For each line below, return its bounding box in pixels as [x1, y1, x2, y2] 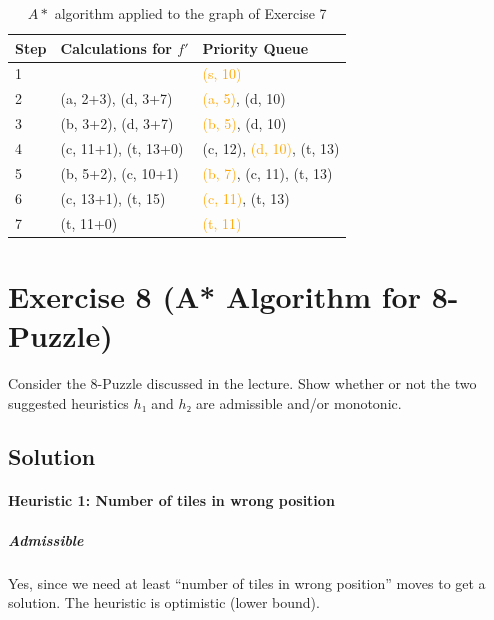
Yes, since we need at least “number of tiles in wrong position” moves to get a [8, 572, 486, 593]
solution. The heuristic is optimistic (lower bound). [8, 592, 320, 613]
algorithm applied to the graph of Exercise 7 [54, 3, 327, 23]
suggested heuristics [8, 392, 129, 413]
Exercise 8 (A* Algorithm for [8, 275, 421, 316]
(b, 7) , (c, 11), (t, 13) [202, 162, 333, 183]
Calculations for [60, 37, 172, 58]
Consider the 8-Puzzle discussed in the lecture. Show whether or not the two [8, 372, 477, 393]
